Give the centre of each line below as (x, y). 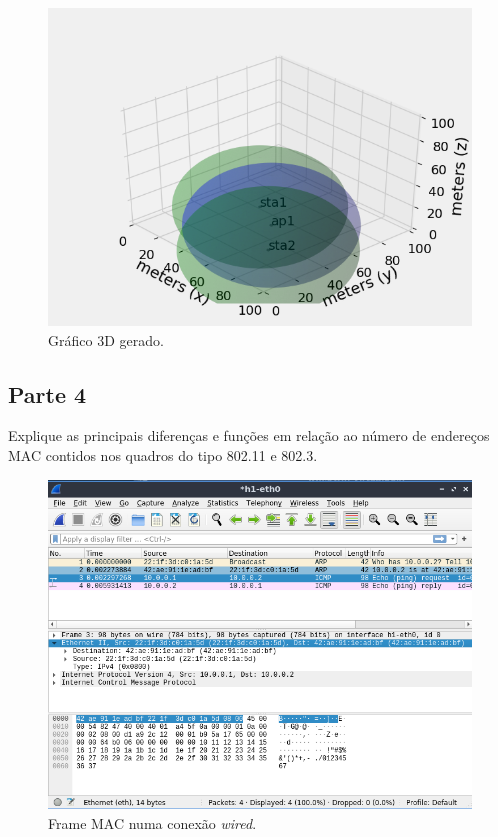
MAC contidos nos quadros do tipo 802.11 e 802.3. (163, 454)
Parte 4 (47, 393)
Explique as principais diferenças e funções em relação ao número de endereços (249, 435)
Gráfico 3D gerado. (106, 339)
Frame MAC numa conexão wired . (152, 823)
